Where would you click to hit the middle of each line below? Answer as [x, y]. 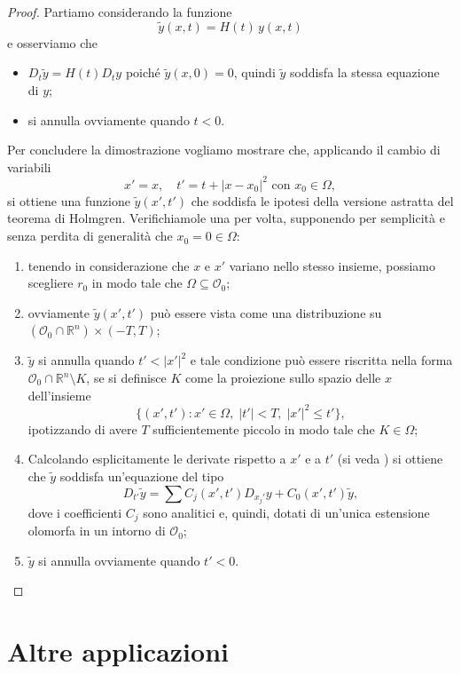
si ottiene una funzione [69, 200]
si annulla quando [86, 360]
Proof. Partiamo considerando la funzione [120, 12]
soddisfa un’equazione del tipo [142, 476]
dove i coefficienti [75, 512]
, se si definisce [126, 378]
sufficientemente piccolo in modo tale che [264, 428]
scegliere [51, 283]
